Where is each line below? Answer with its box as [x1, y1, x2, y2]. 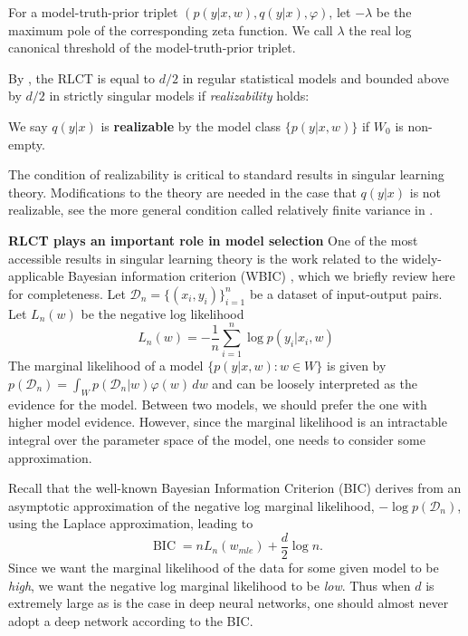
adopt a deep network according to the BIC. [8, 611, 253, 630]
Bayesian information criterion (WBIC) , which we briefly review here [68, 266, 455, 285]
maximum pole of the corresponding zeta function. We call [8, 20, 333, 39]
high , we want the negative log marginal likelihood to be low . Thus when [8, 575, 411, 594]
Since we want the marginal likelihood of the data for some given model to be [8, 558, 439, 577]
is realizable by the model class [100, 116, 282, 135]
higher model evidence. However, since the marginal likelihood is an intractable [8, 412, 447, 431]
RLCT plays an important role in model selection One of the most [8, 230, 418, 249]
